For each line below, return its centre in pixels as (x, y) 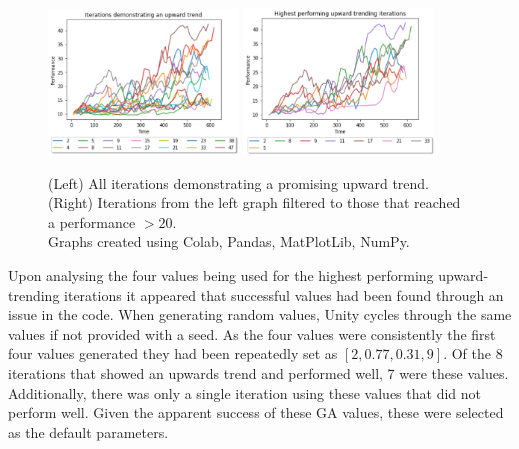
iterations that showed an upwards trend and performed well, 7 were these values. (258, 373)
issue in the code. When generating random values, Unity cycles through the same (260, 314)
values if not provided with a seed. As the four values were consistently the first (252, 333)
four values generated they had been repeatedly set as (173, 353)
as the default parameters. (88, 431)
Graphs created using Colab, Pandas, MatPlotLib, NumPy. (229, 241)
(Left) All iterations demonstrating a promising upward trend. (238, 182)
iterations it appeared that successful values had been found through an (284, 294)
